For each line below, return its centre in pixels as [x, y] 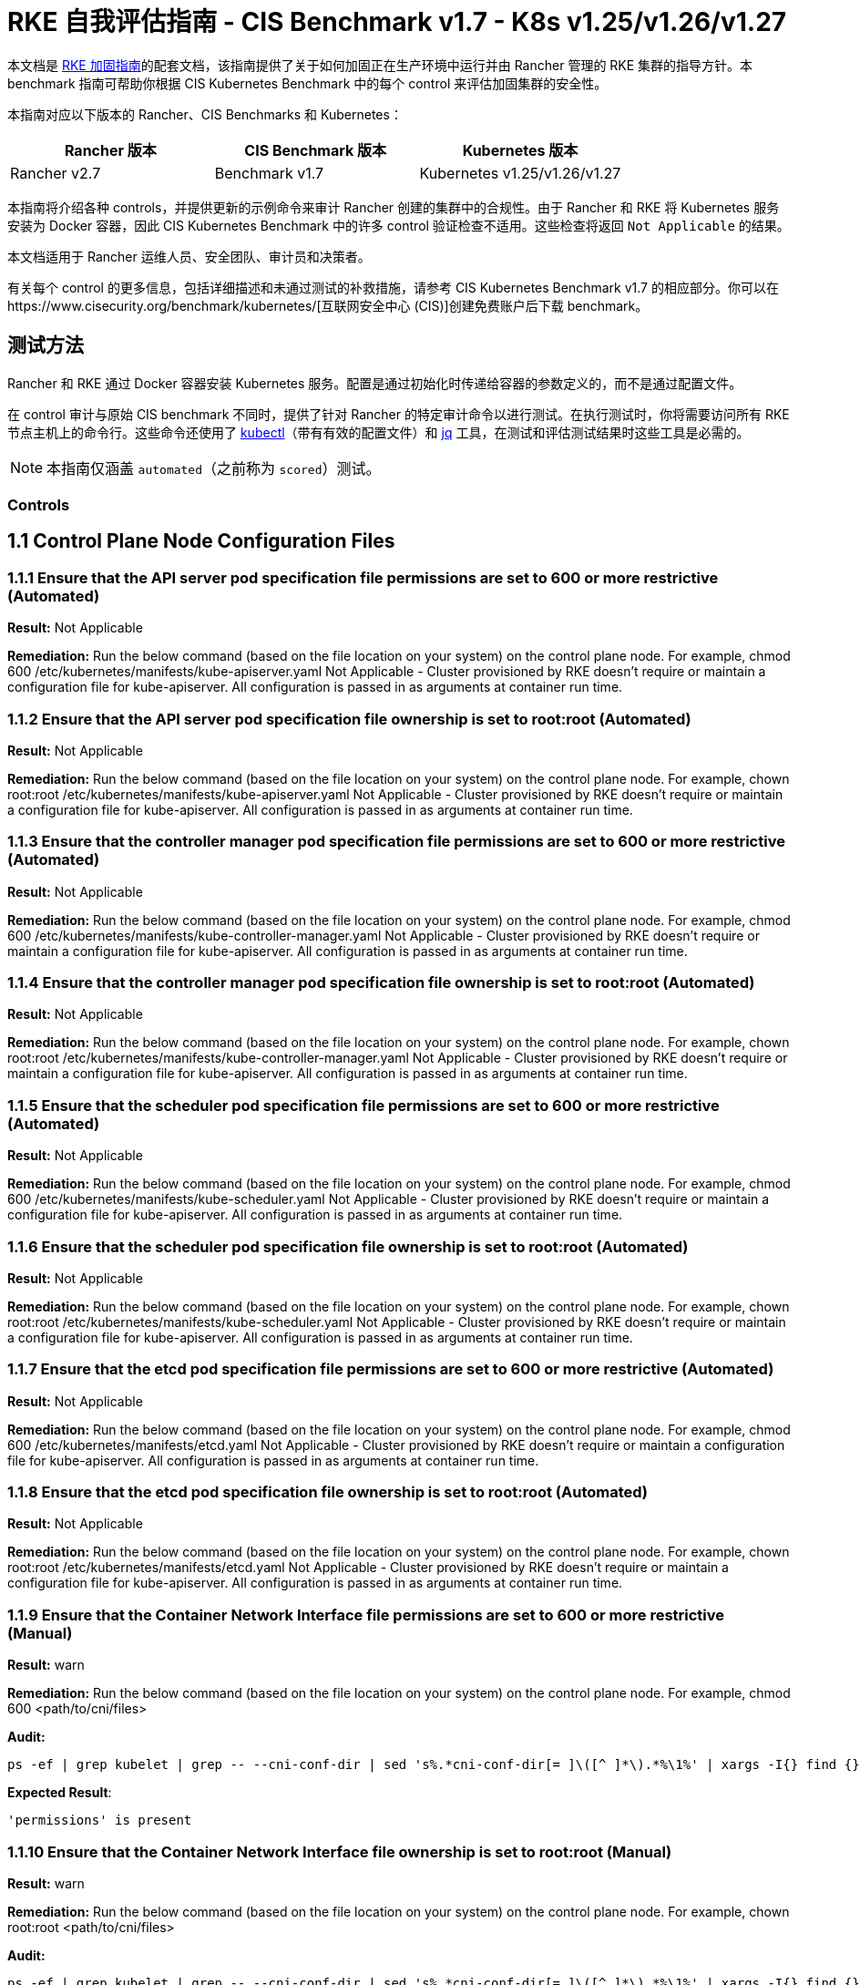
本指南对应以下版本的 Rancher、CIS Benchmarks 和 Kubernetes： [205, 114]
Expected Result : [60, 1793]
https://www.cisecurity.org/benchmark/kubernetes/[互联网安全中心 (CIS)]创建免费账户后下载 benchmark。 [328, 305]
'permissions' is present [100, 1820]
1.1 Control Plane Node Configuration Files [201, 541]
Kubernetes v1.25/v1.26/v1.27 [520, 173]
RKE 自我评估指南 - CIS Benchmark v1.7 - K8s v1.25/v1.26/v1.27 [397, 22]
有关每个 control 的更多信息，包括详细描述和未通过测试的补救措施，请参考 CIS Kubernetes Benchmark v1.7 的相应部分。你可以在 [393, 287]
